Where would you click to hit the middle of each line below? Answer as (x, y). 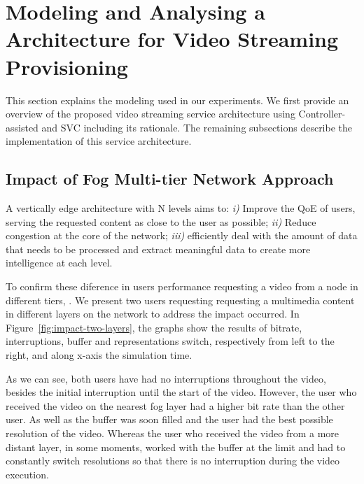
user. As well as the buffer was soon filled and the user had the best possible (169, 419)
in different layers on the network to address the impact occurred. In (153, 314)
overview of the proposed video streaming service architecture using (150, 114)
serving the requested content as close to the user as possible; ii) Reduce (161, 221)
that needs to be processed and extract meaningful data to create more (158, 249)
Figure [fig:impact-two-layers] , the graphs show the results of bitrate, (154, 327)
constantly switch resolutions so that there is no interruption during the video (173, 461)
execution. (27, 474)
